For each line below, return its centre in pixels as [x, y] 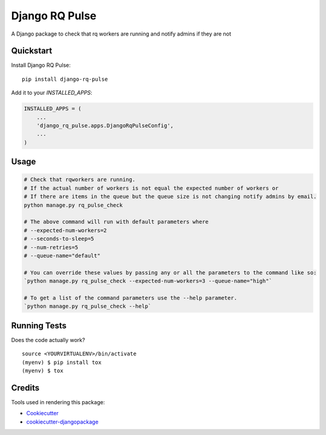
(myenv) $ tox [43, 370]
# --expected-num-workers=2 [65, 230]
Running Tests [39, 325]
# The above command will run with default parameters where [116, 222]
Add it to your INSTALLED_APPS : [52, 93]
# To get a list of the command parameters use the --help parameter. [131, 298]
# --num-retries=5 [51, 247]
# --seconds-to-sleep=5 [59, 239]
